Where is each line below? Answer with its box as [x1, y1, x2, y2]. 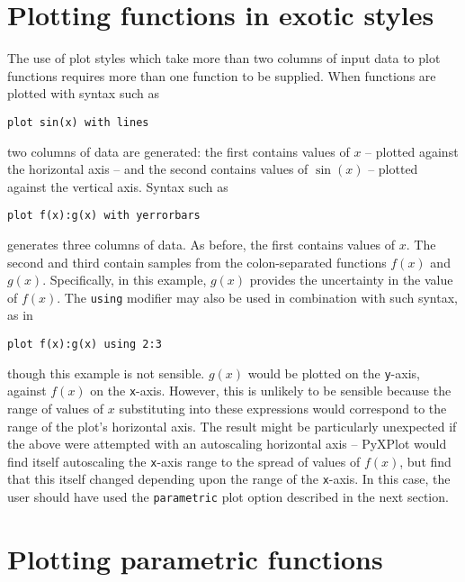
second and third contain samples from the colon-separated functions [7, 252, 387, 271]
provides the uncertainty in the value [249, 270, 453, 289]
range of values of [7, 399, 104, 417]
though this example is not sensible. [7, 363, 205, 382]
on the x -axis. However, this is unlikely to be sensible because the [90, 381, 452, 400]
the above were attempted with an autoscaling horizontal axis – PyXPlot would [7, 434, 447, 453]
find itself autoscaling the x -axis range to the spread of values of [7, 451, 361, 470]
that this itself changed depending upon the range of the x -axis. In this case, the [7, 469, 451, 488]
